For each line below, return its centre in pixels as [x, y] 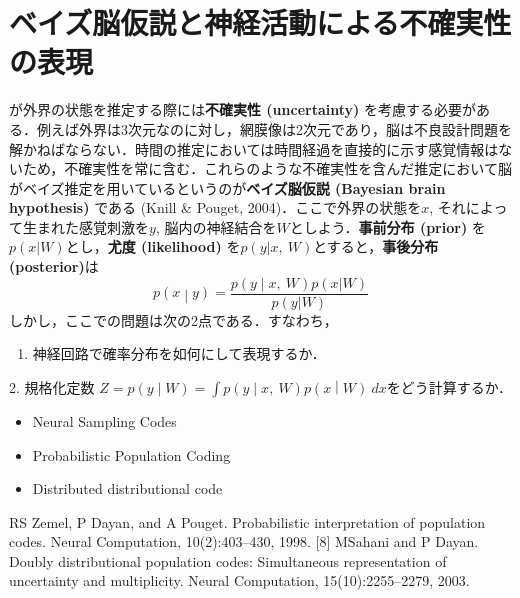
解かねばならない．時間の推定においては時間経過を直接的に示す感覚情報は [254, 148]
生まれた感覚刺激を [85, 226]
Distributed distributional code [127, 488]
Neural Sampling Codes [104, 420]
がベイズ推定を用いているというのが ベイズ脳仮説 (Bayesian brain [227, 187]
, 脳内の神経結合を [216, 226]
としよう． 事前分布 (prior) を [387, 226]
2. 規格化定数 [52, 386]
